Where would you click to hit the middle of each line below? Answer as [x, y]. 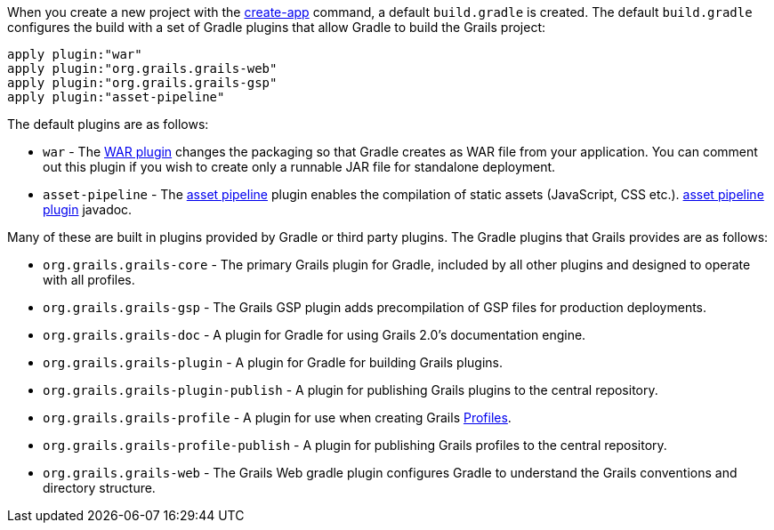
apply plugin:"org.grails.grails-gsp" [142, 83]
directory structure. [99, 488]
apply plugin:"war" [75, 54]
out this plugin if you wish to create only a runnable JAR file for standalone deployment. [299, 167]
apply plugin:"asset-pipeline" [116, 97]
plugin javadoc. [88, 209]
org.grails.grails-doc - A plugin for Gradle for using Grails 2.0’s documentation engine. [314, 335]
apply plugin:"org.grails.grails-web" [142, 68]
